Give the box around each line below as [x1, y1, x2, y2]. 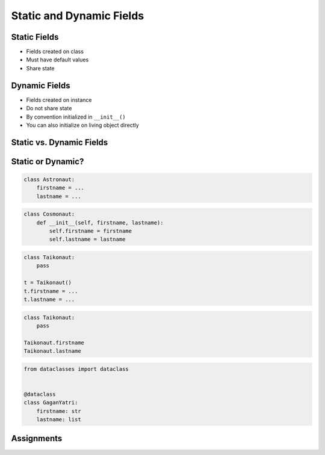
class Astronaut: [23, 176, 75, 183]
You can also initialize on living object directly [26, 121, 140, 129]
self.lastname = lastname [49, 236, 126, 243]
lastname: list [36, 416, 81, 423]
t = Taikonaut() [23, 279, 72, 286]
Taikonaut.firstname [23, 339, 84, 346]
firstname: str [36, 407, 81, 415]
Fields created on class [26, 48, 84, 55]
